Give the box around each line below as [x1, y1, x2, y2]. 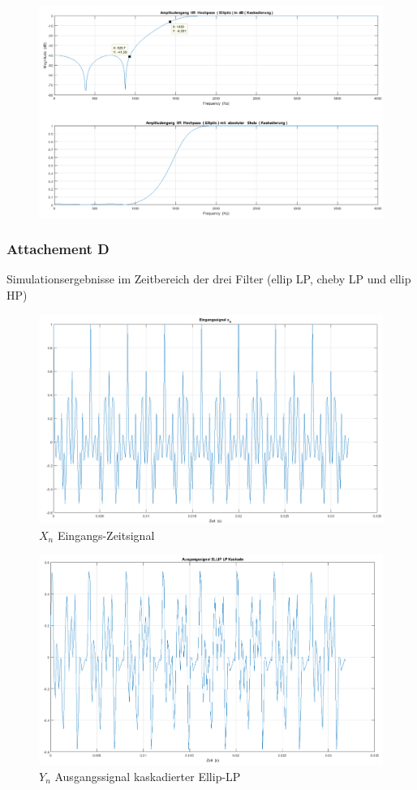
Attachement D [6, 239, 110, 259]
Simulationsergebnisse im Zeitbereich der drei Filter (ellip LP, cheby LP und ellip [6, 270, 411, 287]
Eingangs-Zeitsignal [57, 526, 155, 543]
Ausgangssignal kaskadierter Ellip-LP [54, 767, 241, 784]
